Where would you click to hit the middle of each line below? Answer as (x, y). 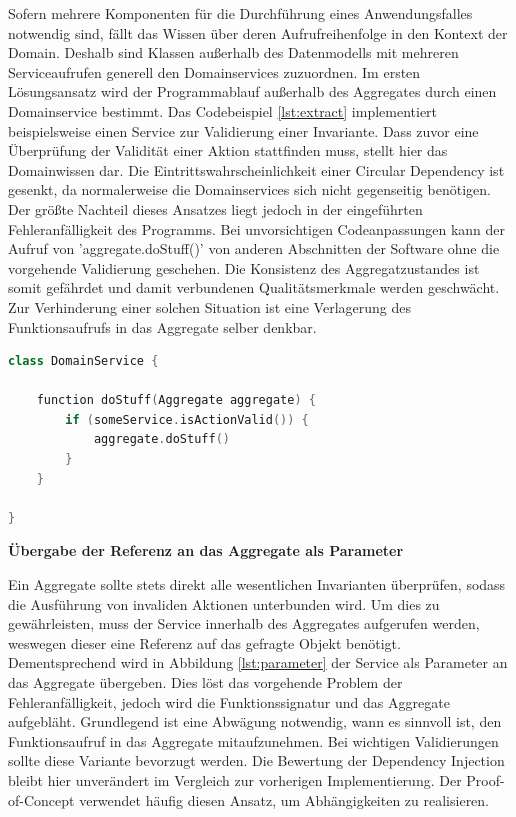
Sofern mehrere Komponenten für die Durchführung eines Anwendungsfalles (240, 13)
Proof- (485, 779)
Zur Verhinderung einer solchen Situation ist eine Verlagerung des (210, 306)
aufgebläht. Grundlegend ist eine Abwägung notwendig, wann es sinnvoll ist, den (255, 721)
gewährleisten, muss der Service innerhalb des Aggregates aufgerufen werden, (244, 623)
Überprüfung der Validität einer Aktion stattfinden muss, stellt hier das (228, 150)
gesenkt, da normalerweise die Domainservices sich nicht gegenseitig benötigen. (249, 189)
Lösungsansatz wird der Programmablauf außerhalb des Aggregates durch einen (252, 91)
